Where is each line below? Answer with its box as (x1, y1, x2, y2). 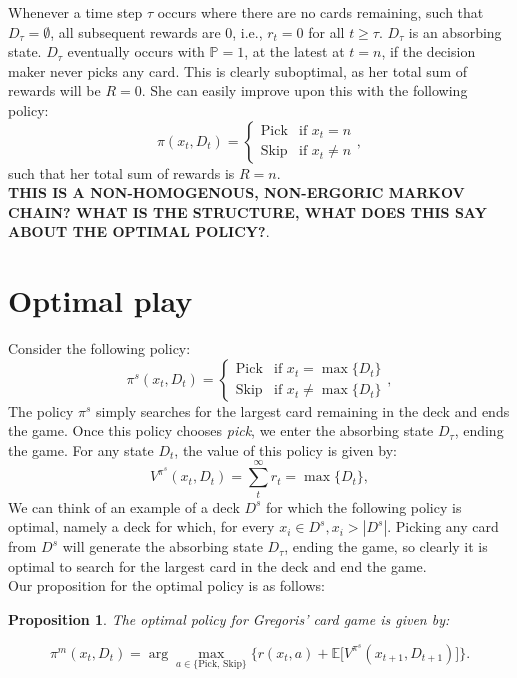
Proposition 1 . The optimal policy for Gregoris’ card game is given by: (8, 608, 450, 629)
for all (308, 21, 345, 42)
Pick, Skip (198, 659, 242, 670)
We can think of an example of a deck (8, 496, 240, 517)
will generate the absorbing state (62, 536, 263, 557)
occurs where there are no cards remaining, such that (157, 2, 484, 22)
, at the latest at (244, 41, 345, 62)
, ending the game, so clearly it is (284, 536, 488, 557)
